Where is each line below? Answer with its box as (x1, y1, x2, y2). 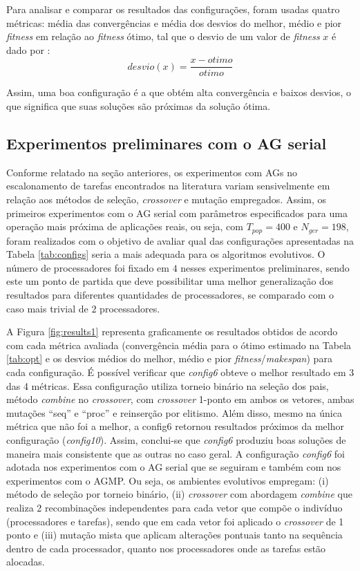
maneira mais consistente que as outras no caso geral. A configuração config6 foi (6, 446, 345, 460)
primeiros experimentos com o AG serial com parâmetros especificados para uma (6, 205, 348, 220)
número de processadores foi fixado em (6, 260, 169, 274)
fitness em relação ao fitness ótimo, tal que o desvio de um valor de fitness (6, 29, 320, 44)
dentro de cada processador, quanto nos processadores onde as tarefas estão (6, 541, 326, 555)
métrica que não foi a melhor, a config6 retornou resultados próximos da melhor (6, 419, 344, 433)
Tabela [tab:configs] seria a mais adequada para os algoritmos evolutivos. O (6, 247, 325, 261)
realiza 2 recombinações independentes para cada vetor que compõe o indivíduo (6, 500, 343, 514)
